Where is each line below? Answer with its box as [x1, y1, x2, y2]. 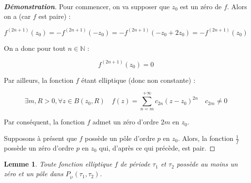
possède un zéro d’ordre [4, 142, 74, 152]
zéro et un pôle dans [4, 168, 63, 179]
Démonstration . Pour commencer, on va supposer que [4, 1, 170, 11]
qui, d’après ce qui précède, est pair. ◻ [99, 142, 216, 152]
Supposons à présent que [4, 133, 77, 143]
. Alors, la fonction [178, 133, 234, 143]
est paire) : [38, 11, 71, 21]
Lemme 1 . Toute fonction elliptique [4, 159, 112, 169]
